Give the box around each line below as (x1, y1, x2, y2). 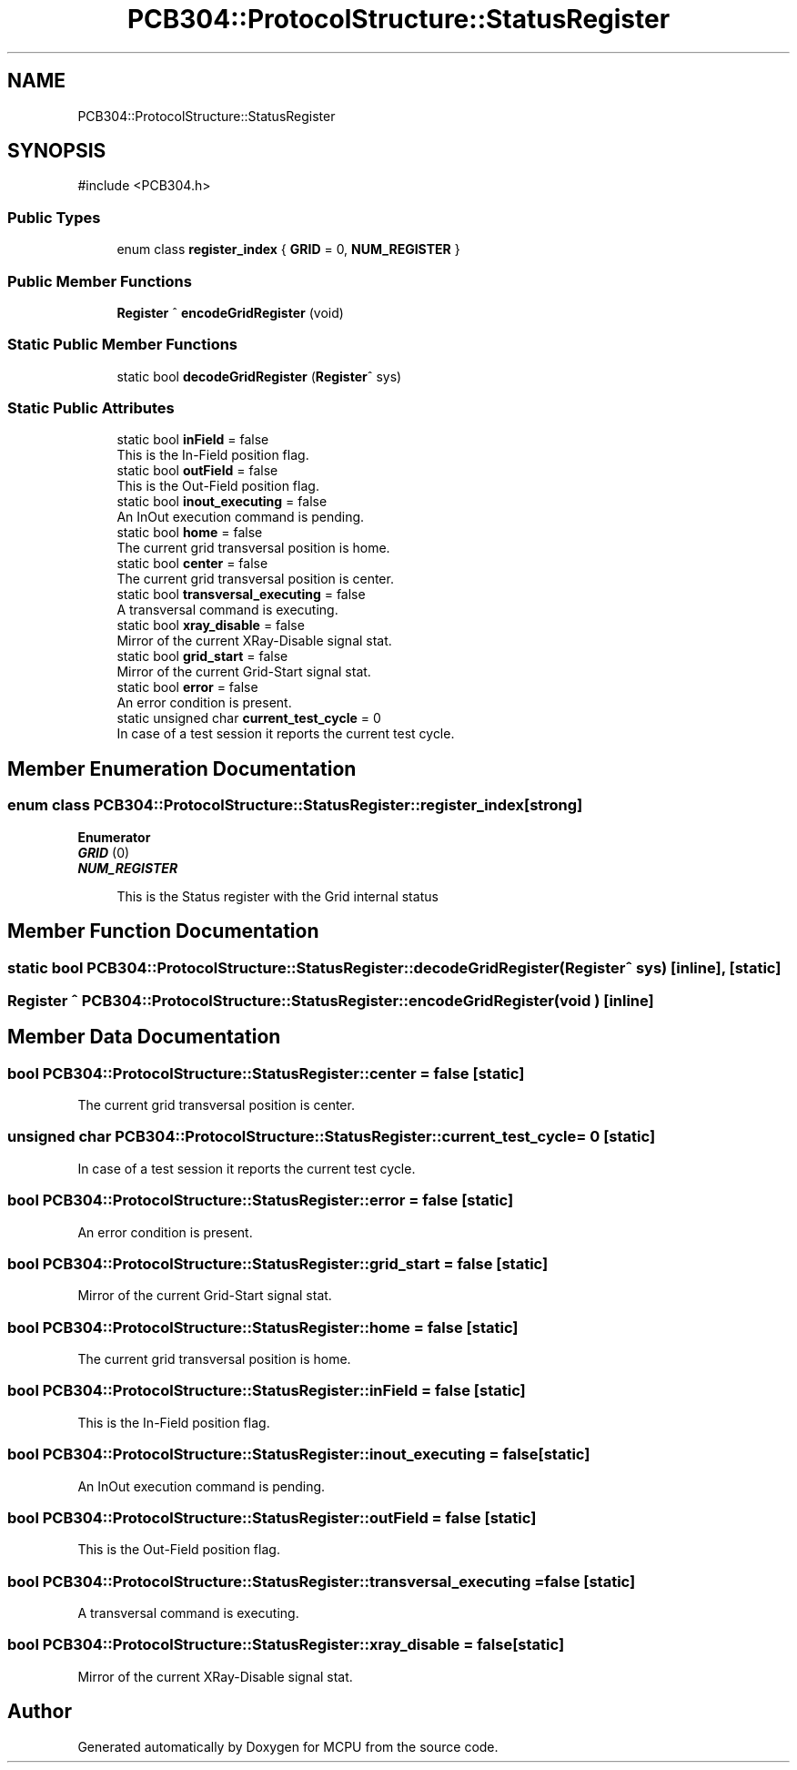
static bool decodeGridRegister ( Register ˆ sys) (116, 368, 402, 384)
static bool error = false (116, 679, 258, 696)
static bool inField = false (116, 432, 269, 448)
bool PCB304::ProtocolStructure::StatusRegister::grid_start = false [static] (7, 1254, 549, 1273)
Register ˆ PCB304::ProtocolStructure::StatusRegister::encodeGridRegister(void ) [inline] (7, 991, 654, 1010)
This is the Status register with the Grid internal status (116, 888, 439, 904)
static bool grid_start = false (116, 648, 288, 665)
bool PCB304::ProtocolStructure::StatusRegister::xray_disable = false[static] (7, 1635, 565, 1654)
